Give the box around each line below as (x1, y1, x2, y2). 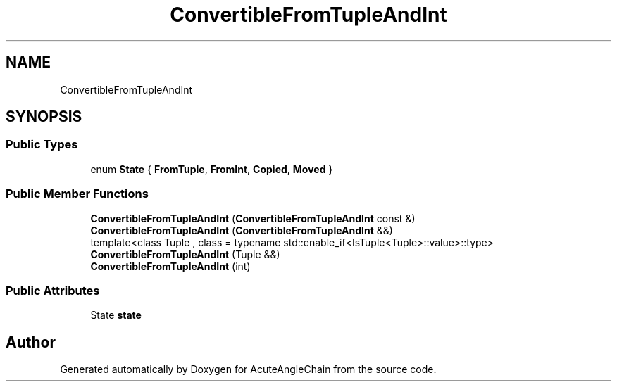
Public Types (6, 137, 78, 152)
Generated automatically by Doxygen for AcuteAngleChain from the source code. (60, 363, 437, 376)
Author (6, 333, 56, 351)
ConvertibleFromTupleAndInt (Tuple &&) (90, 248, 280, 260)
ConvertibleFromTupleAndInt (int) (90, 260, 251, 272)
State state (90, 309, 142, 322)
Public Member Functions (6, 186, 149, 201)
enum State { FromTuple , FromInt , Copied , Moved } (90, 163, 333, 175)
